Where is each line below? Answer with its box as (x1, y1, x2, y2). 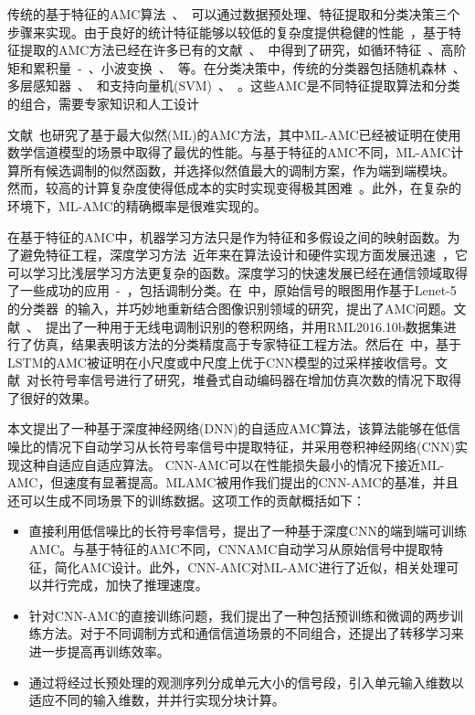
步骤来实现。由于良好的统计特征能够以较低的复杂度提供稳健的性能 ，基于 (7, 22, 449, 41)
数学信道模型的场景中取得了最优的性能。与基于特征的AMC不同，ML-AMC (7, 143, 451, 162)
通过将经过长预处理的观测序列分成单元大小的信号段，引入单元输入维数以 (28, 672, 464, 691)
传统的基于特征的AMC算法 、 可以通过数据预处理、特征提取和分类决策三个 (7, 5, 460, 23)
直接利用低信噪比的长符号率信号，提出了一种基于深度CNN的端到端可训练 (28, 521, 467, 540)
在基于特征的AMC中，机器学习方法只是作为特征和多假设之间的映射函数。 (7, 227, 448, 246)
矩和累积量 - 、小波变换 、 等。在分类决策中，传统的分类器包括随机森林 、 (7, 58, 466, 77)
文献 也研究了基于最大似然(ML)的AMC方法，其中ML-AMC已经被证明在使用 (7, 124, 461, 144)
